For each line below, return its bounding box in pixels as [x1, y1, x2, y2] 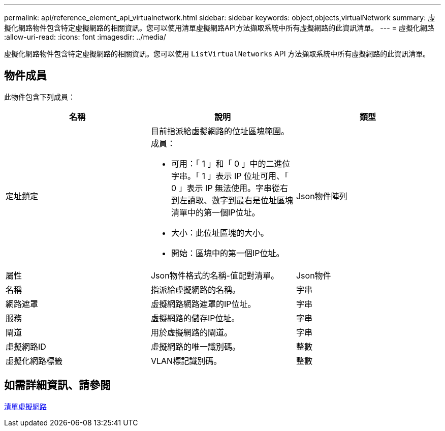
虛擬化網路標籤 [6, 355, 63, 366]
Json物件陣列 [296, 191, 347, 201]
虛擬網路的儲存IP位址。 [150, 313, 240, 323]
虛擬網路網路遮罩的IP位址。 [150, 298, 256, 309]
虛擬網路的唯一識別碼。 [150, 341, 240, 352]
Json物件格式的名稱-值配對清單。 [150, 270, 279, 281]
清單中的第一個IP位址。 [171, 207, 260, 218]
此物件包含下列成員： [4, 92, 75, 101]
